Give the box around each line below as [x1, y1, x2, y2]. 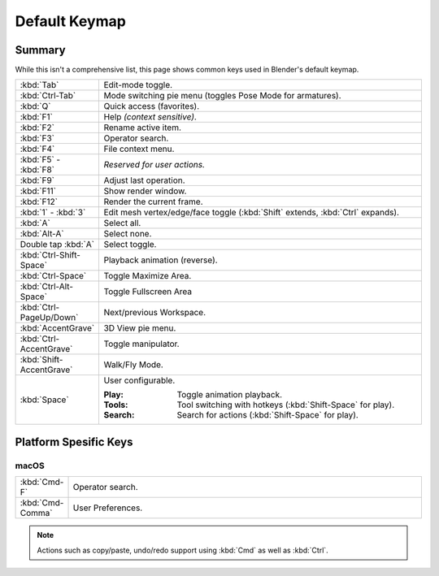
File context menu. [103, 143, 175, 154]
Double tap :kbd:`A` [20, 239, 95, 250]
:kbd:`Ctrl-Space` [20, 271, 87, 282]
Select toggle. [103, 239, 157, 250]
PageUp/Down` [20, 312, 79, 323]
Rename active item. [103, 122, 182, 133]
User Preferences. [72, 502, 143, 513]
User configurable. [103, 375, 176, 386]
